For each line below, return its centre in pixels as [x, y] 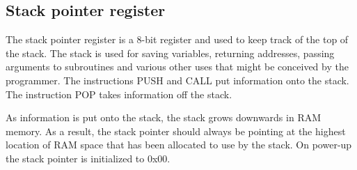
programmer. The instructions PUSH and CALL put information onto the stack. [177, 80]
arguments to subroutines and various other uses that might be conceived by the [177, 67]
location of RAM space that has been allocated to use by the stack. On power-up [179, 145]
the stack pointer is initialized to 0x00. [88, 158]
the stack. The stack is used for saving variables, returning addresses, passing [170, 53]
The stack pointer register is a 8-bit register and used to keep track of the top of [177, 39]
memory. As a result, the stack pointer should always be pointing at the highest [176, 131]
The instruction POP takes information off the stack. [119, 94]
